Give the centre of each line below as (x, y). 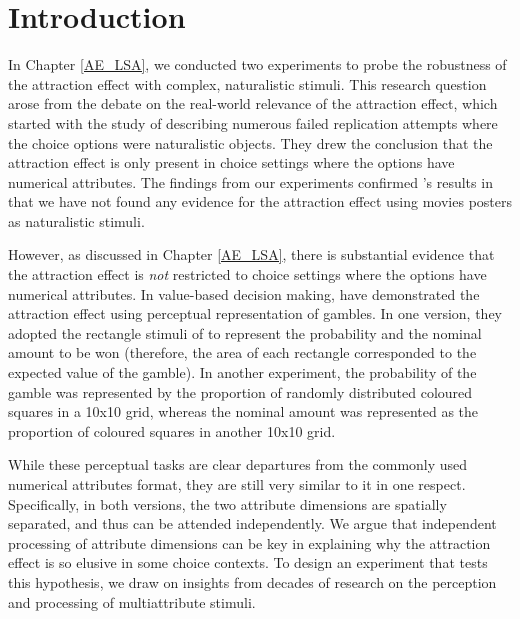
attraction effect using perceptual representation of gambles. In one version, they (255, 313)
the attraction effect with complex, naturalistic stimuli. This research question (247, 83)
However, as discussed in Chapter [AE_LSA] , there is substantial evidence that (251, 254)
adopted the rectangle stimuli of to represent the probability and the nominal (245, 332)
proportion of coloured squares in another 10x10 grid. (172, 430)
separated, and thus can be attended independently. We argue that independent (252, 523)
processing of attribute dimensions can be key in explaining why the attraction (249, 542)
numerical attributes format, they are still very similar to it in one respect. (237, 484)
